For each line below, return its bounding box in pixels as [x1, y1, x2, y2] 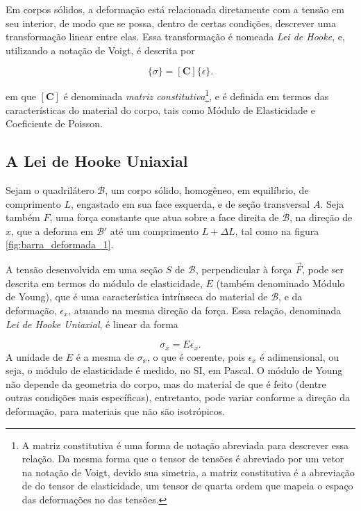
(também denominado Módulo [216, 275, 345, 290]
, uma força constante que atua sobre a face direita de [49, 210, 279, 225]
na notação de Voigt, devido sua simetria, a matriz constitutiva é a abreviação [22, 464, 355, 479]
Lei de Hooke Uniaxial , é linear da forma [6, 316, 178, 331]
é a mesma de [76, 349, 134, 364]
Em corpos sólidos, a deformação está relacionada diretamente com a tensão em [6, 2, 344, 16]
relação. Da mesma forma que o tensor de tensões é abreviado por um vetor [22, 451, 344, 466]
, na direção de [289, 210, 353, 225]
